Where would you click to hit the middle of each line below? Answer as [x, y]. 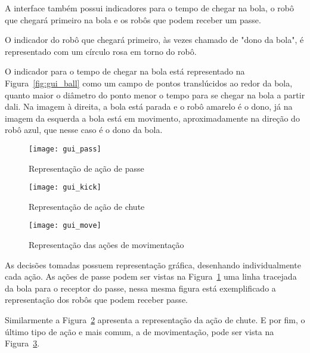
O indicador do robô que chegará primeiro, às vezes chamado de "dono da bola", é [154, 40]
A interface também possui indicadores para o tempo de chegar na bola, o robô [149, 8]
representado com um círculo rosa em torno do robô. [101, 51]
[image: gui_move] [65, 226]
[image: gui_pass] [65, 149]
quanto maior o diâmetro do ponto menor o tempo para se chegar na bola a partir [155, 95]
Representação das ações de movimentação [106, 245]
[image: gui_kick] [65, 188]
